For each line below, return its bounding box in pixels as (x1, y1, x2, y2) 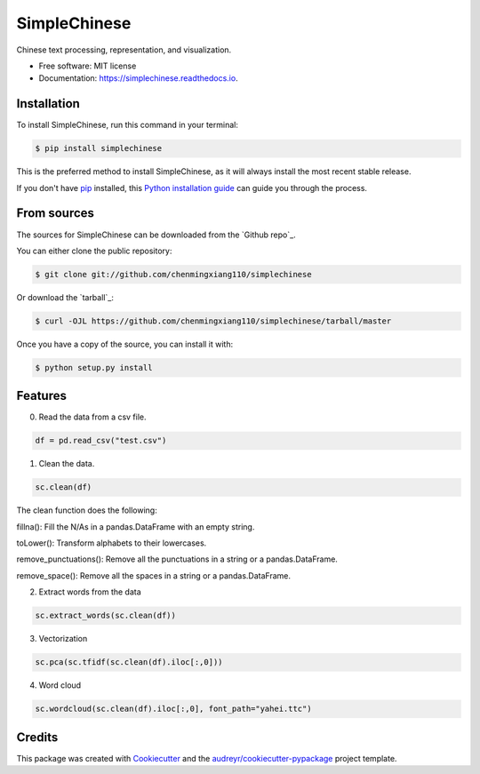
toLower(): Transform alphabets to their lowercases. (16, 538, 207, 548)
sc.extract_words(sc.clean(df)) (35, 610, 177, 621)
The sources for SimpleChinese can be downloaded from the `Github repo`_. (16, 229, 297, 240)
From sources (16, 205, 95, 221)
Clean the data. (38, 459, 95, 469)
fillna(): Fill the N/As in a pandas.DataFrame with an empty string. (16, 521, 255, 532)
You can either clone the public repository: (16, 245, 172, 256)
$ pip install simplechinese (35, 143, 163, 154)
